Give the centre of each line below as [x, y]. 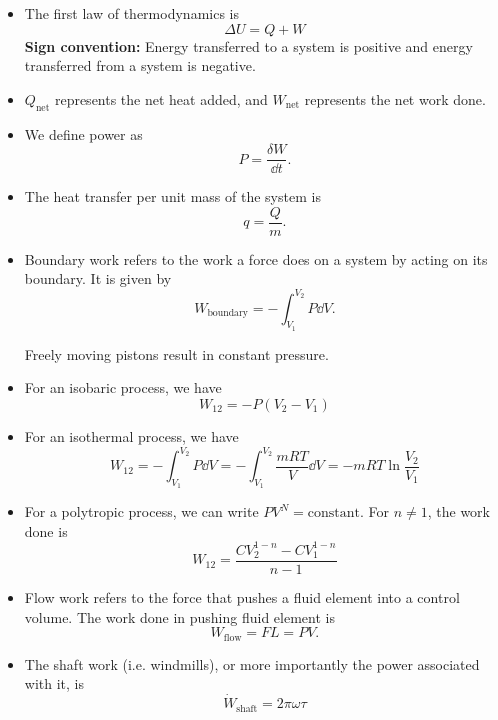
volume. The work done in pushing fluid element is [179, 616]
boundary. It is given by [98, 278]
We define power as [83, 133]
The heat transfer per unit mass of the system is [172, 196]
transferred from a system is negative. [140, 65]
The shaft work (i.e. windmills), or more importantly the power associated [252, 663]
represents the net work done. [395, 98]
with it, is [54, 683]
